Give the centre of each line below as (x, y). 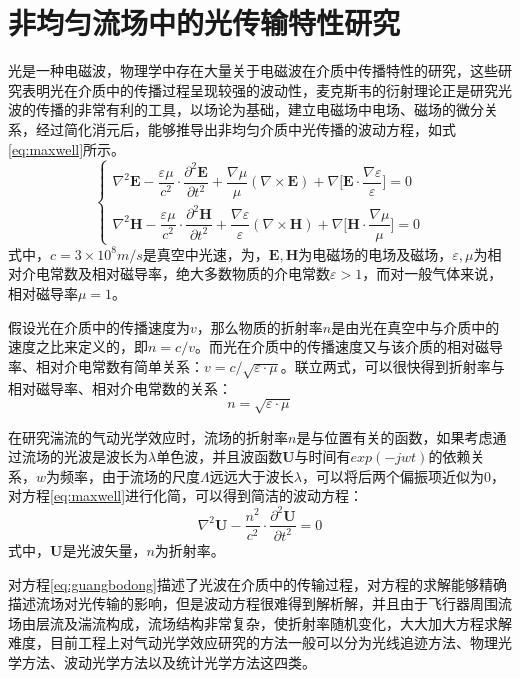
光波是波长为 (105, 456)
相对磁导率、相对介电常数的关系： (120, 387)
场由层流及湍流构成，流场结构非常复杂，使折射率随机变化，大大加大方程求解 (260, 622)
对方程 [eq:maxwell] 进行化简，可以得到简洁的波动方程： (186, 495)
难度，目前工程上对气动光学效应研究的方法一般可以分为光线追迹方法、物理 (253, 642)
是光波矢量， (104, 549)
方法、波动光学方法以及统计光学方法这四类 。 (168, 661)
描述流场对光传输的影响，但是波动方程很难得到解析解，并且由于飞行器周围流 (260, 603)
